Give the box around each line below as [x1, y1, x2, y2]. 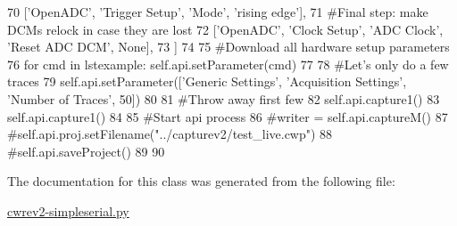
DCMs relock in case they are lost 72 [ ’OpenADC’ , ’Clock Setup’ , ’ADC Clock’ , [7, 20, 444, 38]
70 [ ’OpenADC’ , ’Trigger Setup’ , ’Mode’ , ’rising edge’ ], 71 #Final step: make [7, 3, 428, 20]
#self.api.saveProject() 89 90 [7, 141, 165, 160]
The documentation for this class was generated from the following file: [7, 172, 395, 190]
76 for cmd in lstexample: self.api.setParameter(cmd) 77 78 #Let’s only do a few [7, 54, 449, 73]
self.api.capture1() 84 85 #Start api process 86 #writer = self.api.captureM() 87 [7, 107, 448, 125]
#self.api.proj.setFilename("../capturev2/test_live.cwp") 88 [7, 125, 333, 143]
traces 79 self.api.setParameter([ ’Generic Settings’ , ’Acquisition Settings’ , [7, 72, 407, 91]
